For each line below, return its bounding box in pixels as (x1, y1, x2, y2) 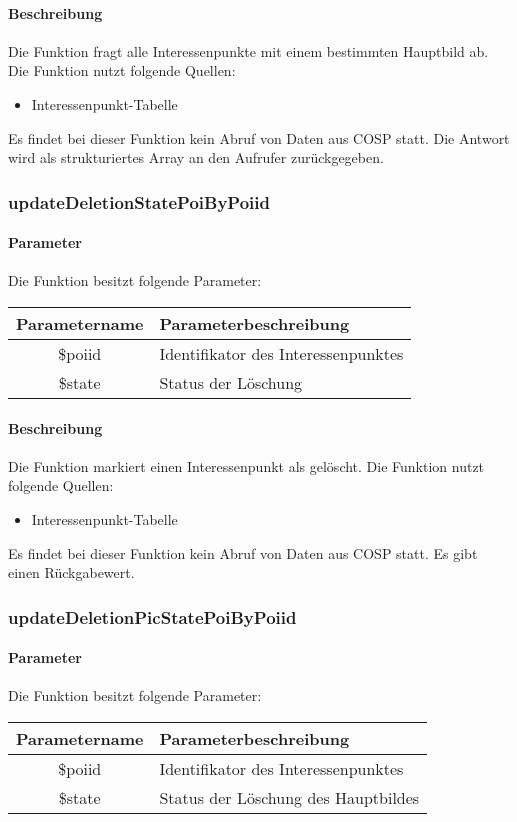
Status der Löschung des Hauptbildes (159, 786, 420, 809)
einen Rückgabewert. (8, 562, 135, 583)
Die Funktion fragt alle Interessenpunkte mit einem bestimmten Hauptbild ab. (8, 40, 489, 61)
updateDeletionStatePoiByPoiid (8, 189, 270, 214)
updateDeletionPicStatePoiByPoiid (8, 604, 297, 629)
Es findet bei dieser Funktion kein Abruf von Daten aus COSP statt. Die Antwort (8, 127, 510, 148)
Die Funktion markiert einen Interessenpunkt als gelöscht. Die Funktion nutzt (8, 455, 485, 476)
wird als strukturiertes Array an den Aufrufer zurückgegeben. (8, 147, 384, 168)
